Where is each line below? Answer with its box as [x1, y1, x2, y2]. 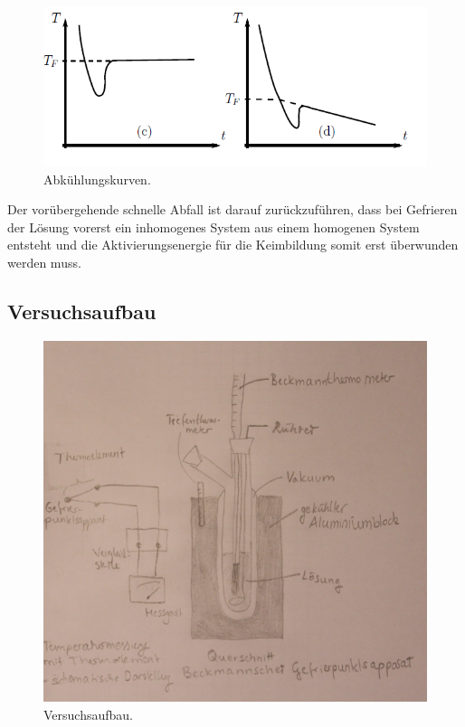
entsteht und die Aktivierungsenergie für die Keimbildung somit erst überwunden [7, 235, 459, 254]
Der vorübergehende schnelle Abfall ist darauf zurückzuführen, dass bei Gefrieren [7, 200, 458, 219]
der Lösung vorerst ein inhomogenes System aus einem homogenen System [7, 217, 420, 236]
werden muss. [7, 253, 81, 272]
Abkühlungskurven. [43, 169, 151, 188]
